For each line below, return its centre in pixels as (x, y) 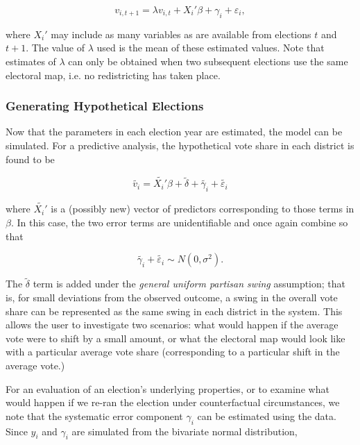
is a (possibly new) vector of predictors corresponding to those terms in (203, 209)
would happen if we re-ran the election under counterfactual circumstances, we (173, 402)
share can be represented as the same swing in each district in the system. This (174, 311)
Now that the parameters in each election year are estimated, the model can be (174, 132)
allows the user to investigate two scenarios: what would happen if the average (172, 325)
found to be (30, 159)
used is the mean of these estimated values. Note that (211, 48)
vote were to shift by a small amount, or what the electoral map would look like (175, 338)
